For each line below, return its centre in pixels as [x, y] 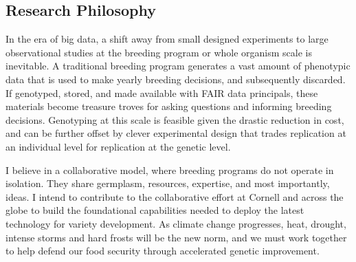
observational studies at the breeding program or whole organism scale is [159, 52]
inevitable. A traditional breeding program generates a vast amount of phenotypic [178, 66]
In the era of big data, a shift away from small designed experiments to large [167, 39]
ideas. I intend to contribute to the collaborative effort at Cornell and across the [175, 196]
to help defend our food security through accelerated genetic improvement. [163, 251]
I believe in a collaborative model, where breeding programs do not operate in [170, 170]
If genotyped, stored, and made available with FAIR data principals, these [162, 92]
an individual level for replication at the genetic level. [118, 146]
